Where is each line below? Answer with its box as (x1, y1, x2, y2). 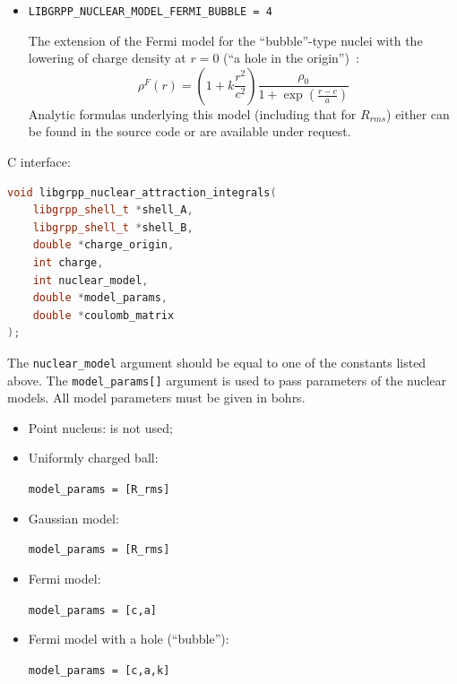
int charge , (32, 256, 104, 269)
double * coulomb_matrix (32, 308, 175, 322)
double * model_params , (32, 291, 168, 305)
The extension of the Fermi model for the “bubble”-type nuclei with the (28, 30, 423, 49)
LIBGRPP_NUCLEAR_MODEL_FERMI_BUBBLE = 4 (28, 5, 272, 18)
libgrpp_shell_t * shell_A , (32, 203, 194, 217)
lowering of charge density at (28, 48, 186, 67)
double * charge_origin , (32, 238, 175, 252)
